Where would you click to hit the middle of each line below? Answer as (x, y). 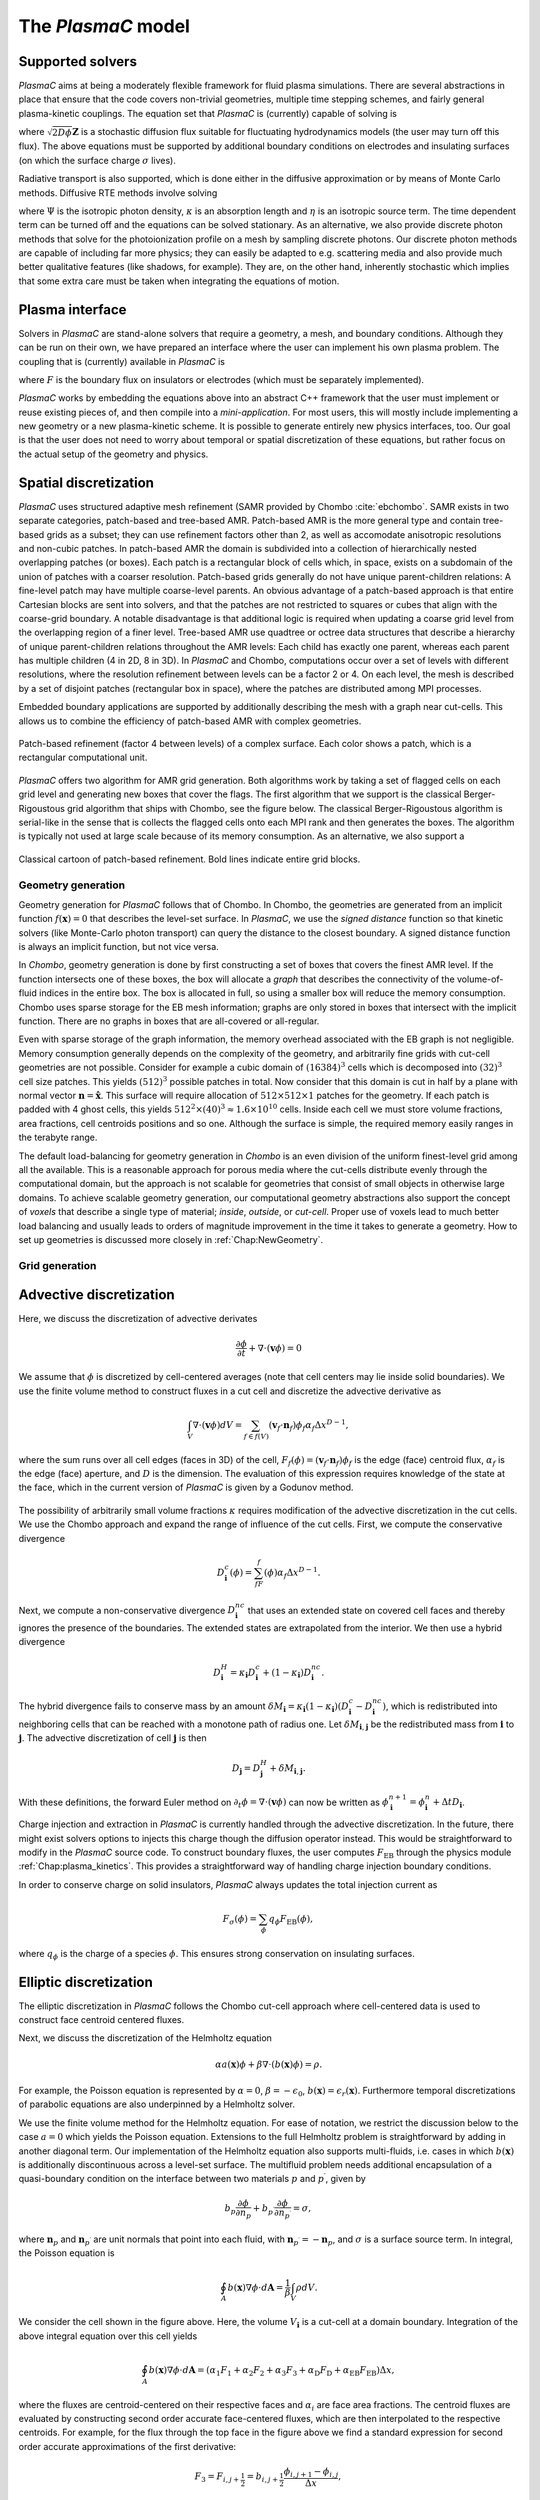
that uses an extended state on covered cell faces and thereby (376, 1610)
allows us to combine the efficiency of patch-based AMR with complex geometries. (190, 721)
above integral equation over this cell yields (108, 2336)
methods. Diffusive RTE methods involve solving (118, 192)
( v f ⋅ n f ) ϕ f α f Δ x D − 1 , (308, 1425)
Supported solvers (77, 61)
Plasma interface (72, 309)
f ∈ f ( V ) (256, 1436)
